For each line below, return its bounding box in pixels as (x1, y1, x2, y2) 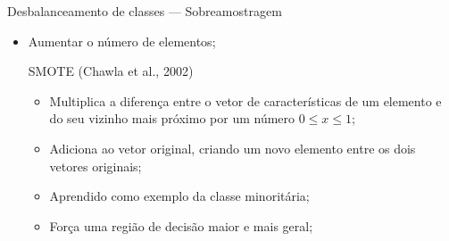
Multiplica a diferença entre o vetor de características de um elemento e (49, 91, 442, 110)
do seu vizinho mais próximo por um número (49, 109, 295, 128)
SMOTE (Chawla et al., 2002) (28, 62, 194, 80)
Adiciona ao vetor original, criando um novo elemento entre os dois (49, 138, 416, 157)
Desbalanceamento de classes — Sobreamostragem (7, 2, 282, 20)
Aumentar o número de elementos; (28, 31, 216, 50)
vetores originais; (49, 156, 142, 175)
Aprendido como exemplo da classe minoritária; (49, 187, 310, 205)
